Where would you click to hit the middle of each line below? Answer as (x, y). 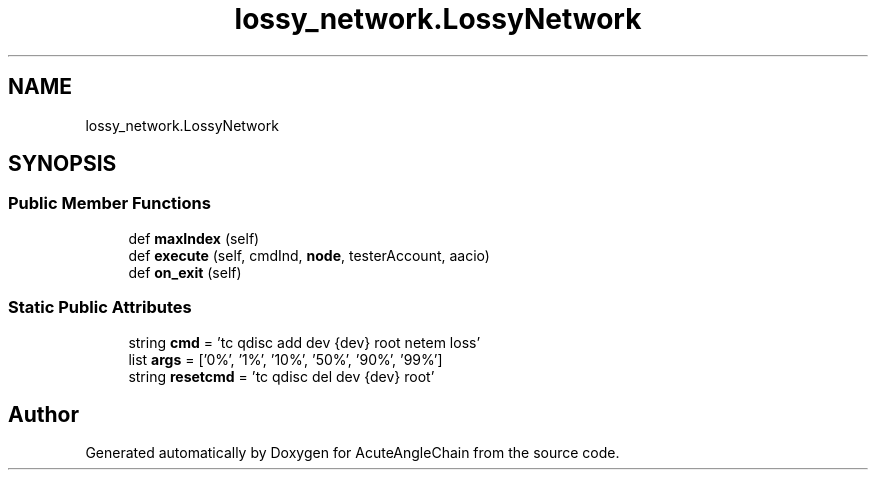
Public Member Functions (109, 203)
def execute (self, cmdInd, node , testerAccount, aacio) (309, 255)
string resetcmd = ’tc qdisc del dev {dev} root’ (281, 376)
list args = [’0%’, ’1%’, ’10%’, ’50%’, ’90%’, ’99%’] (285, 359)
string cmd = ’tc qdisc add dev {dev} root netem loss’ (304, 342)
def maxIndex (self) (194, 238)
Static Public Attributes (100, 307)
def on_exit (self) (185, 272)
